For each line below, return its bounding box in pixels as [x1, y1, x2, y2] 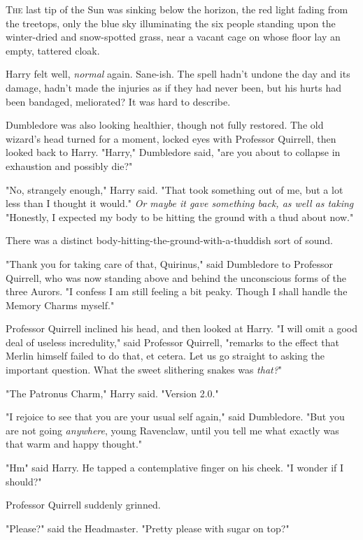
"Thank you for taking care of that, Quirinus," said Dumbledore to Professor [6, 256, 334, 271]
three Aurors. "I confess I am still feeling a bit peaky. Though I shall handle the [6, 284, 348, 299]
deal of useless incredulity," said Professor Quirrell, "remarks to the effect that [6, 334, 339, 349]
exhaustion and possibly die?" [6, 158, 133, 173]
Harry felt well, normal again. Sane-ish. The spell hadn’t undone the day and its [6, 66, 350, 81]
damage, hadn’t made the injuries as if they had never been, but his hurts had [6, 80, 341, 94]
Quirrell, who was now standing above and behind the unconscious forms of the [6, 270, 347, 285]
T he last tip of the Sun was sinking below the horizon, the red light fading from [6, 2, 348, 16]
